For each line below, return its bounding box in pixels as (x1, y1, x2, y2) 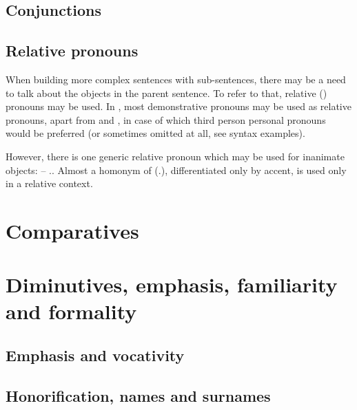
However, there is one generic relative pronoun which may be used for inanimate (6, 149, 345, 163)
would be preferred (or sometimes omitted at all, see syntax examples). (6, 126, 305, 140)
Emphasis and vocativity (6, 345, 185, 366)
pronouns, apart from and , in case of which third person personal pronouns (6, 112, 326, 127)
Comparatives (6, 216, 139, 244)
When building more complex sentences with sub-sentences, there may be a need (6, 72, 346, 86)
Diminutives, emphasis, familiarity (6, 270, 338, 299)
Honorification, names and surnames (6, 385, 271, 406)
